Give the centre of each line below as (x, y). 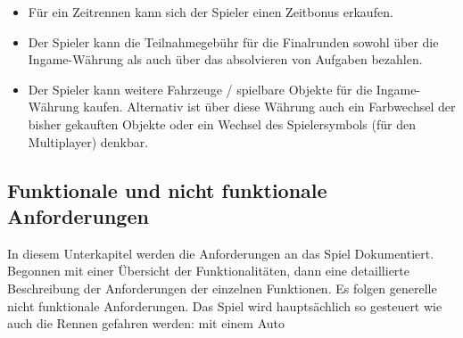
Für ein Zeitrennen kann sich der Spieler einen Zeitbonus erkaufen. (211, 12)
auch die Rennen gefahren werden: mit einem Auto (146, 323)
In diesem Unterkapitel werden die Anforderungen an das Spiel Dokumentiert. (221, 253)
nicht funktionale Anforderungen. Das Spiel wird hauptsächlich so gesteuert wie (225, 305)
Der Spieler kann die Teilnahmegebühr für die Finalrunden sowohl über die (233, 41)
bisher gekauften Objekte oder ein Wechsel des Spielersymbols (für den (222, 124)
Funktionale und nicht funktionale (167, 190)
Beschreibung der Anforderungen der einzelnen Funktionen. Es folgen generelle (222, 288)
